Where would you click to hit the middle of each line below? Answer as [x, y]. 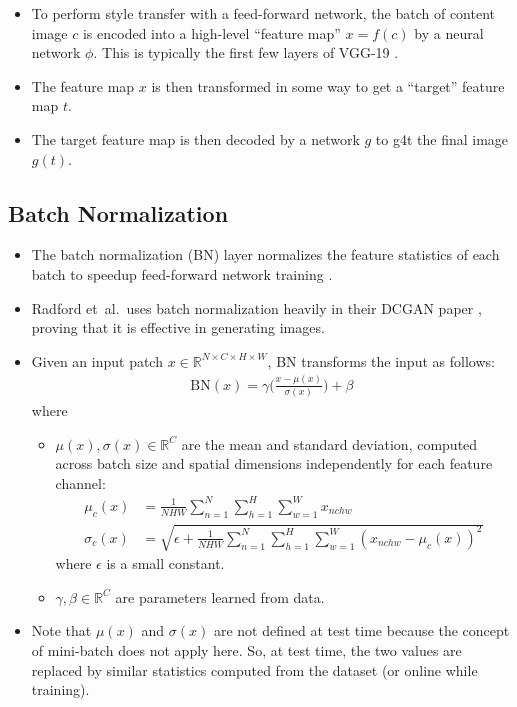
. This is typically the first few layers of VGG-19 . [246, 52]
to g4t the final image [442, 138]
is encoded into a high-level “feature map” [211, 32]
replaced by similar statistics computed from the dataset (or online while [254, 669]
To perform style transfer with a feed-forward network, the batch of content [263, 13]
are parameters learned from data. [220, 596]
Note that [61, 630]
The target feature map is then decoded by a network [195, 138]
